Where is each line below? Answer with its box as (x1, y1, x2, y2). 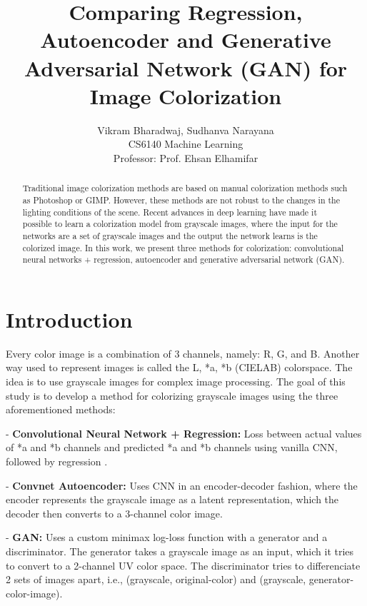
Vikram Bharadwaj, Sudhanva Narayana (97, 122, 274, 137)
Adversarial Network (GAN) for (24, 53, 348, 82)
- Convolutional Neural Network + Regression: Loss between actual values (6, 425, 362, 440)
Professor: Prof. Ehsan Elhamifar (113, 150, 258, 165)
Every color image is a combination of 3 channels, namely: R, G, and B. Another (6, 345, 360, 360)
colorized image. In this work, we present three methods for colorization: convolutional (22, 241, 344, 253)
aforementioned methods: (6, 402, 116, 417)
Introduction (6, 304, 133, 333)
